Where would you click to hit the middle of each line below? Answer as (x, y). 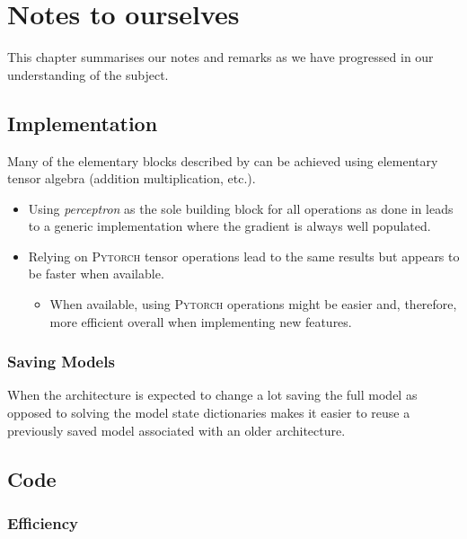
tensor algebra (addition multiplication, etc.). (132, 178)
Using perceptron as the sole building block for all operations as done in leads (241, 208)
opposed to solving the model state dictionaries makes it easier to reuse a (209, 413)
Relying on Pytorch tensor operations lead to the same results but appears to (244, 256)
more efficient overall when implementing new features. (201, 321)
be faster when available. (96, 274)
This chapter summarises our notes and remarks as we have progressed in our (220, 57)
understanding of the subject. (88, 74)
